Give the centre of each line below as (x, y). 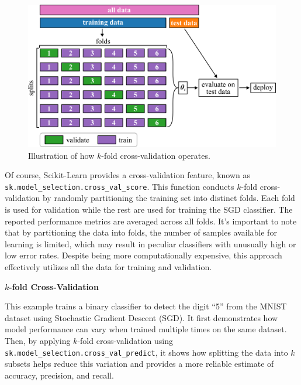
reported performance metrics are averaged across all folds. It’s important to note (151, 221)
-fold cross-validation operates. (156, 155)
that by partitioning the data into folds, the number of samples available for (141, 232)
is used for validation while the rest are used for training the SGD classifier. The (149, 209)
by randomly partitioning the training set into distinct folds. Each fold (169, 198)
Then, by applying (38, 341)
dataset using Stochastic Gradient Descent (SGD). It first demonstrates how (141, 317)
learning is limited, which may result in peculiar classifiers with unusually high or (150, 243)
